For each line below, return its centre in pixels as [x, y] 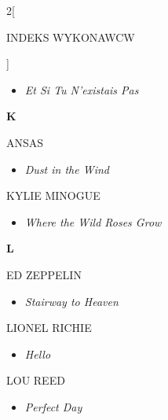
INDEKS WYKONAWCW [71, 37]
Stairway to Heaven [71, 301]
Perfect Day [53, 406]
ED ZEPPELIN [44, 274]
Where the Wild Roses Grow [93, 221]
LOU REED [36, 380]
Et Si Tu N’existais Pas [82, 89]
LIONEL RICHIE [49, 328]
